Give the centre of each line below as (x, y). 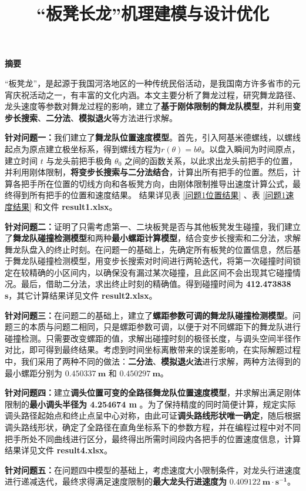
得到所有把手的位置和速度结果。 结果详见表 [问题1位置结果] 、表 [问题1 (149, 195)
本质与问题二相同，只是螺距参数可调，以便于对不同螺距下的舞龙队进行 (165, 327)
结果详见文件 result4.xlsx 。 (59, 450)
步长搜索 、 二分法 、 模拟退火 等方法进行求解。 (91, 117)
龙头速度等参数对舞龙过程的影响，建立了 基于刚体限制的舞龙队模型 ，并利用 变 (153, 106)
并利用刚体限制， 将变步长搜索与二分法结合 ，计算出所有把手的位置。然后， (149, 172)
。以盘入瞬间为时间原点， (250, 148)
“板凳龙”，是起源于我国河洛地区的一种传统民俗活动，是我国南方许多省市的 (149, 83)
